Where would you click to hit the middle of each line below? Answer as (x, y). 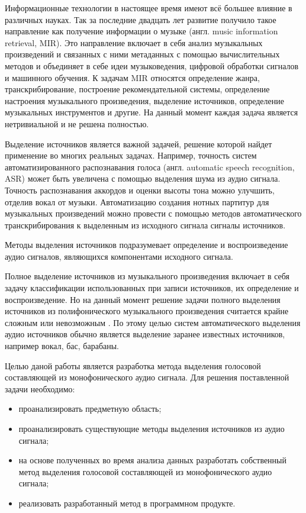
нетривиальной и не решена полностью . (77, 123)
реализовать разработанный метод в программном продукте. (127, 503)
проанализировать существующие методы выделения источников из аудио (152, 428)
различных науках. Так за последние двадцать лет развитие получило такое (141, 19)
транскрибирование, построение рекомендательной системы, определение (137, 89)
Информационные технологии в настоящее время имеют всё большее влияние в (149, 8)
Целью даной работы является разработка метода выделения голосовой (133, 365)
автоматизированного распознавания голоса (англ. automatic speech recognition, (150, 167)
